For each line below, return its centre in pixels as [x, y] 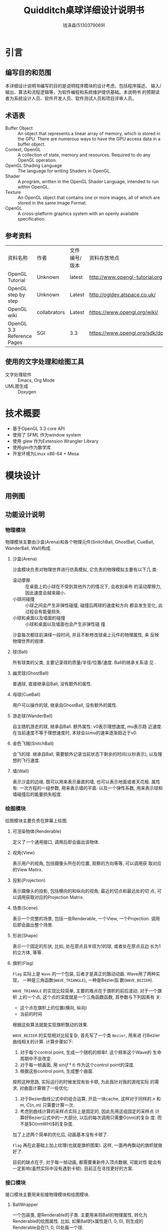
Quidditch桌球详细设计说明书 [84, 10]
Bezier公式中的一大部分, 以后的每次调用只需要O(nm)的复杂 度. [92, 1117]
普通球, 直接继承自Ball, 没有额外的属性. [52, 684]
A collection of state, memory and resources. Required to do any [84, 155]
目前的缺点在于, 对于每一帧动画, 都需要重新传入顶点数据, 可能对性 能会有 [87, 1162]
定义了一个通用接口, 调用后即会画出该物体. [56, 842]
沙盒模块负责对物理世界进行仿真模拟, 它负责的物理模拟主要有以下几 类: [85, 570]
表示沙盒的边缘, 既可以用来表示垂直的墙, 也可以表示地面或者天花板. [81, 782]
